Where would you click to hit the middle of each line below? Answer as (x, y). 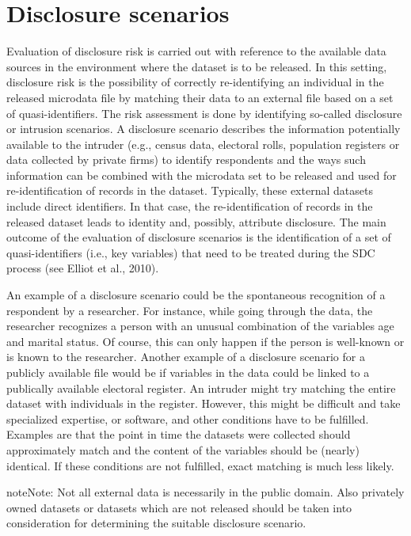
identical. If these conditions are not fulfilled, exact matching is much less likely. (200, 465)
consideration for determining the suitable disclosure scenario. (156, 523)
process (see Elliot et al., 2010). (83, 268)
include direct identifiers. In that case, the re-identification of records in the (190, 206)
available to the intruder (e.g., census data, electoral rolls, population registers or (203, 144)
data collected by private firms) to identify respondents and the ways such (186, 160)
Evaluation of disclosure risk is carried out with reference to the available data (196, 51)
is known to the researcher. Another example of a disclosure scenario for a (186, 357)
